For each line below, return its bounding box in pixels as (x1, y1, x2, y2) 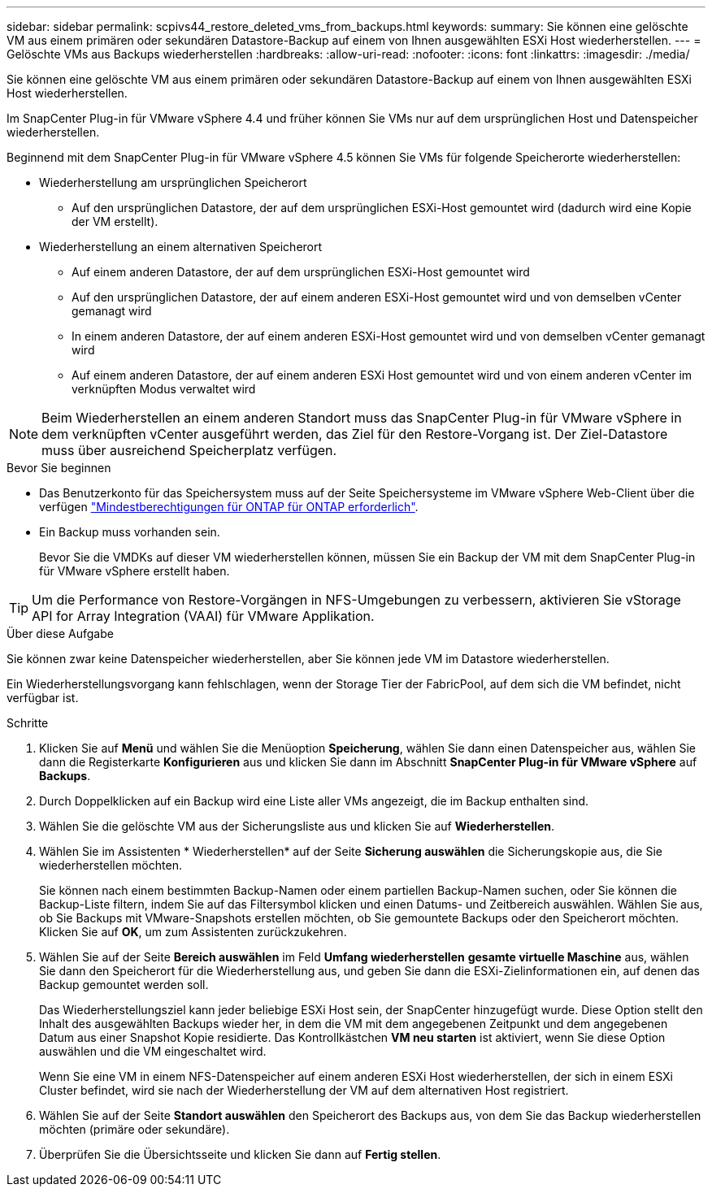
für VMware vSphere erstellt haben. (39, 564, 230, 578)
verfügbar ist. (7, 691, 79, 705)
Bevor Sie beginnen (7, 461, 111, 475)
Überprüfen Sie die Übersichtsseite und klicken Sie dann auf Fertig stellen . (39, 1147, 441, 1161)
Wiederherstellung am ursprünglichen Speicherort (39, 176, 307, 189)
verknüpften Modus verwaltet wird (72, 382, 256, 396)
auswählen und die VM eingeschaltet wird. (39, 1044, 267, 1058)
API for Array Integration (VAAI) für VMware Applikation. (32, 608, 375, 624)
